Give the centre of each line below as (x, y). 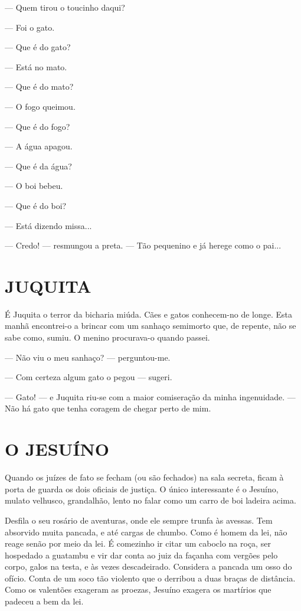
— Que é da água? (38, 166)
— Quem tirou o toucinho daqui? (65, 7)
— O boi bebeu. (34, 186)
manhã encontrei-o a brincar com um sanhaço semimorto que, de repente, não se (150, 326)
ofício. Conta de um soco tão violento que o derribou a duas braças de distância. (150, 578)
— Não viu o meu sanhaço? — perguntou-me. (88, 357)
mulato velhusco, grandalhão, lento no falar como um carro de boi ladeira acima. (150, 500)
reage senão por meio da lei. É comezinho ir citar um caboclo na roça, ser (138, 543)
